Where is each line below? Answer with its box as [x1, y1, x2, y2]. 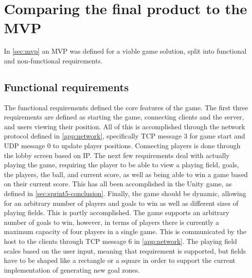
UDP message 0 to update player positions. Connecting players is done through [4, 140, 241, 151]
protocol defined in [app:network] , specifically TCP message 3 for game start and [4, 131, 245, 141]
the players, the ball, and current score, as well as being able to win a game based [4, 169, 248, 179]
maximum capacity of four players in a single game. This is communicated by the [4, 226, 247, 237]
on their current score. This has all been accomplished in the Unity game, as [4, 179, 232, 189]
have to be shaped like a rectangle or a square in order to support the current [4, 255, 235, 265]
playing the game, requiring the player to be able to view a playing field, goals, [4, 159, 239, 170]
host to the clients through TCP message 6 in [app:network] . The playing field [4, 236, 237, 246]
